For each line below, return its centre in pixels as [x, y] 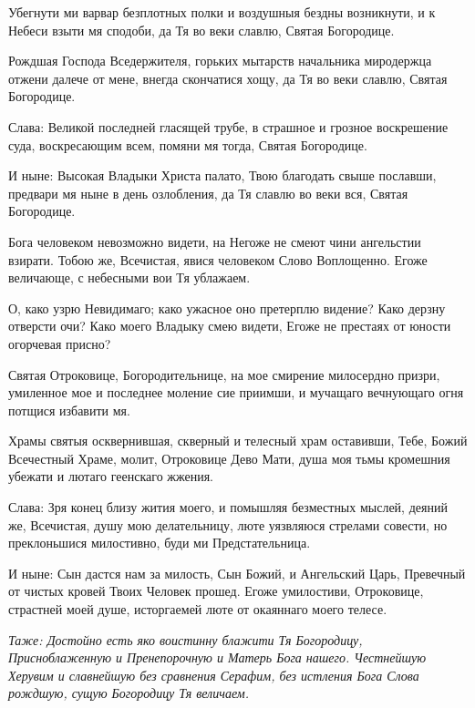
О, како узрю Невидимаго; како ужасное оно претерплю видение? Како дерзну [227, 308]
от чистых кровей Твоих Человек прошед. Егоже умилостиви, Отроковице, [216, 591]
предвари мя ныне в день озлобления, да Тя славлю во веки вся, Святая [208, 193]
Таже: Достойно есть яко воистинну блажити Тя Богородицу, [186, 639]
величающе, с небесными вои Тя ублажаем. [129, 277]
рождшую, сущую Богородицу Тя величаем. [129, 693]
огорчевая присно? [60, 343]
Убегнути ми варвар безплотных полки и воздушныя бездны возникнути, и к [222, 12]
